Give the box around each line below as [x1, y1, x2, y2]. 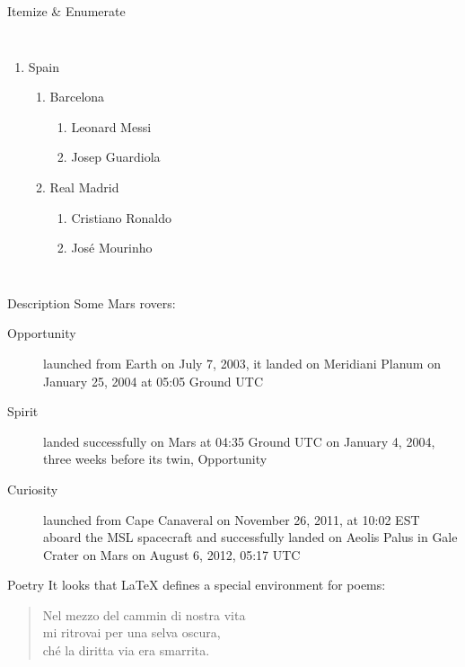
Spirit [7, 402, 39, 421]
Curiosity [7, 479, 58, 498]
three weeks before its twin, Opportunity [43, 449, 268, 468]
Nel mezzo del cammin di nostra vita [42, 605, 246, 624]
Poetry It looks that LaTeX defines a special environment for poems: [7, 575, 386, 594]
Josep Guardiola [71, 147, 161, 166]
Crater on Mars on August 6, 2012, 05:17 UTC [43, 545, 301, 564]
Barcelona [49, 87, 105, 106]
